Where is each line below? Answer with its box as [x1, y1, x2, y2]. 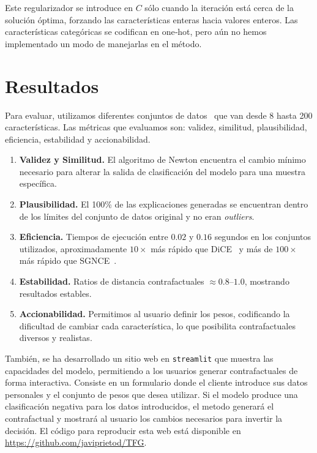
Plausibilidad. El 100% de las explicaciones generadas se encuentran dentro [19, 198, 308, 211]
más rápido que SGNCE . [19, 254, 117, 267]
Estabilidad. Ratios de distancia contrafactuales [19, 275, 204, 288]
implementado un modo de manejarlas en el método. [5, 37, 202, 50]
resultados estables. [19, 286, 92, 299]
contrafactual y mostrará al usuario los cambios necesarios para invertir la [5, 412, 283, 425]
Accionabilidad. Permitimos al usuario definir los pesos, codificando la [19, 307, 290, 320]
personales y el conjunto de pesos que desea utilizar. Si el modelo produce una [5, 387, 298, 400]
